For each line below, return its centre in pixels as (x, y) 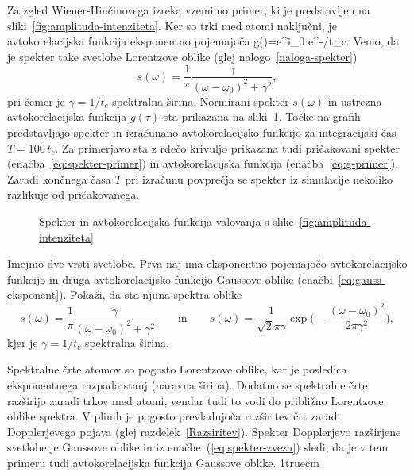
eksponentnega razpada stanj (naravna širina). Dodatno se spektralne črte (188, 385)
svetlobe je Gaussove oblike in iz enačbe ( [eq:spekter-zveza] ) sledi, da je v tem (198, 447)
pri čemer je (36, 101)
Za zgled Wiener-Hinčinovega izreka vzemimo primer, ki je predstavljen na (189, 10)
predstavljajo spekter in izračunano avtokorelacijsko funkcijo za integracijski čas (202, 132)
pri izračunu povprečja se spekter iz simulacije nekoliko (259, 178)
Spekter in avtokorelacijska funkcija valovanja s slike (166, 221)
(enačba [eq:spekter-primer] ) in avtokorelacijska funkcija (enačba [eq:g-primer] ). (203, 163)
